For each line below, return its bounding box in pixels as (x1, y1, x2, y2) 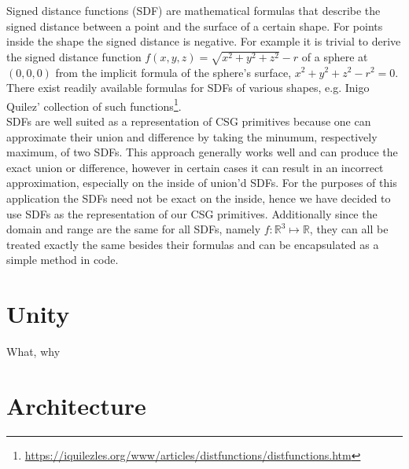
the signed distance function (6, 48, 142, 64)
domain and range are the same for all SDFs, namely (6, 221, 261, 237)
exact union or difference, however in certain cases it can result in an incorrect (6, 159, 384, 175)
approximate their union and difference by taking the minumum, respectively (6, 128, 378, 145)
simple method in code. (6, 251, 119, 268)
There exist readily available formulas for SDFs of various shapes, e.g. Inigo (6, 79, 370, 96)
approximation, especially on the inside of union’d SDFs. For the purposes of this (6, 174, 397, 191)
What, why (6, 343, 61, 360)
